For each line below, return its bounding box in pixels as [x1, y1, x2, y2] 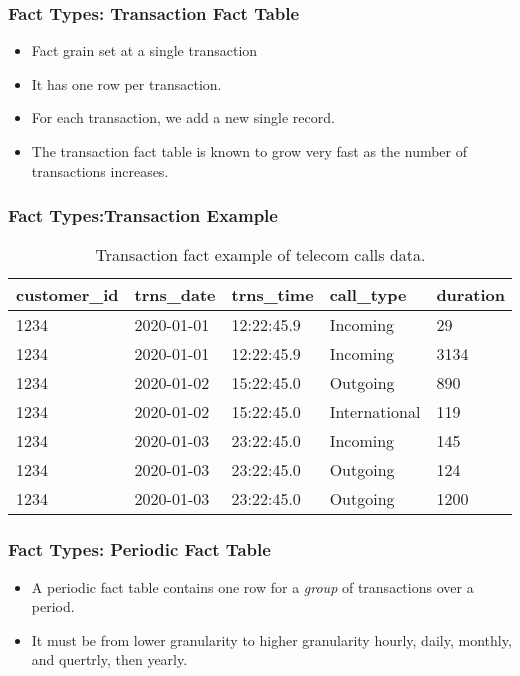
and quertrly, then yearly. [31, 649, 188, 670]
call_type [329, 283, 407, 307]
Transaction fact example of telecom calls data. [95, 243, 426, 267]
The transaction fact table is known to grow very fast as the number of [31, 141, 468, 161]
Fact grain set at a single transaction [31, 40, 258, 61]
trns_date [134, 283, 216, 307]
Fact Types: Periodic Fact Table [8, 537, 271, 562]
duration [436, 283, 506, 307]
